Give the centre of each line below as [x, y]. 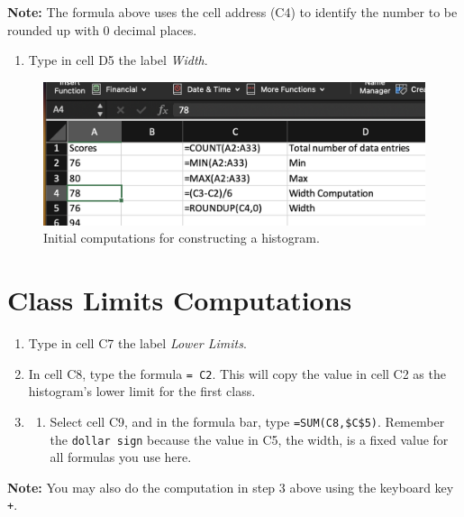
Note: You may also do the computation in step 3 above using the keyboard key [231, 487]
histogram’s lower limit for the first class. [142, 391]
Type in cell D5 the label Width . [118, 60]
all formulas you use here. [121, 457]
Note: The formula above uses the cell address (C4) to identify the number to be [232, 12]
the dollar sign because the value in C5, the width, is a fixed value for [249, 439]
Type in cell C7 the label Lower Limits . [137, 343]
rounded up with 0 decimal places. [102, 29]
